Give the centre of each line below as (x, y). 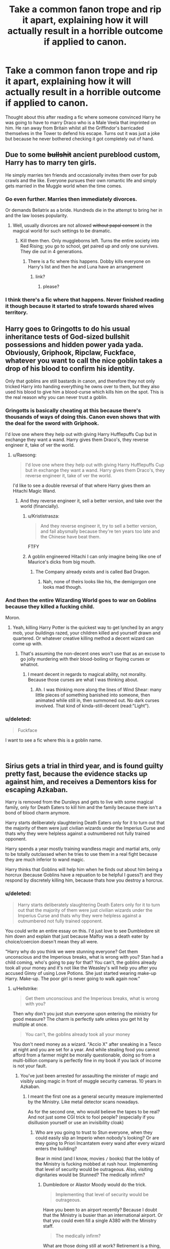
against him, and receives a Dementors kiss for (81, 782)
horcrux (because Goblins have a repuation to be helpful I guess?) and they (84, 875)
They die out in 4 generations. (52, 252)
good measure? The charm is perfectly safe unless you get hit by (80, 1019)
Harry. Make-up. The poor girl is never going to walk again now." (73, 979)
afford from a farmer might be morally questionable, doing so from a (84, 1055)
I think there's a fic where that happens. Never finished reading (84, 300)
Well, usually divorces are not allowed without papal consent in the (82, 226)
